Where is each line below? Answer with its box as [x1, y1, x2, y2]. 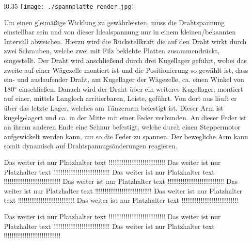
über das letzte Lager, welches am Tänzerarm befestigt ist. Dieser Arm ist [4, 103, 223, 113]
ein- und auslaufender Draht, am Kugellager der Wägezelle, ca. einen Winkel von [4, 74, 244, 84]
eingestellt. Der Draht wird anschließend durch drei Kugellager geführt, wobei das [4, 55, 247, 65]
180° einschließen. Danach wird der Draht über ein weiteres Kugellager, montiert [4, 83, 243, 94]
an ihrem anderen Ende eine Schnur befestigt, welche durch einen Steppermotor [4, 122, 241, 132]
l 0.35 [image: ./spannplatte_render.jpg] [4, 1, 135, 11]
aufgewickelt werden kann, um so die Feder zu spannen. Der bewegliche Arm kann [4, 131, 248, 141]
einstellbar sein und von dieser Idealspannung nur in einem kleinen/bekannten [4, 27, 236, 37]
